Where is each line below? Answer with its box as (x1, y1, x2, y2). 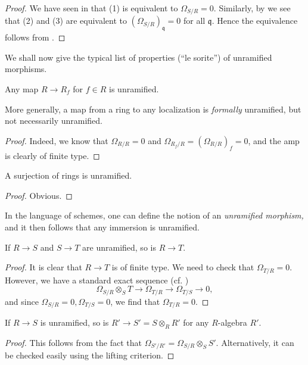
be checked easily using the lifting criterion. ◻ (5, 349, 175, 361)
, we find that (110, 295, 160, 307)
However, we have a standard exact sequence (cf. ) (5, 273, 189, 286)
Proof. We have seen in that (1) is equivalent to (5, 2, 178, 14)
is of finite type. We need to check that (111, 261, 254, 273)
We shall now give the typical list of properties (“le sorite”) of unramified (5, 51, 272, 63)
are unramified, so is (82, 241, 156, 253)
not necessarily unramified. (5, 114, 102, 127)
